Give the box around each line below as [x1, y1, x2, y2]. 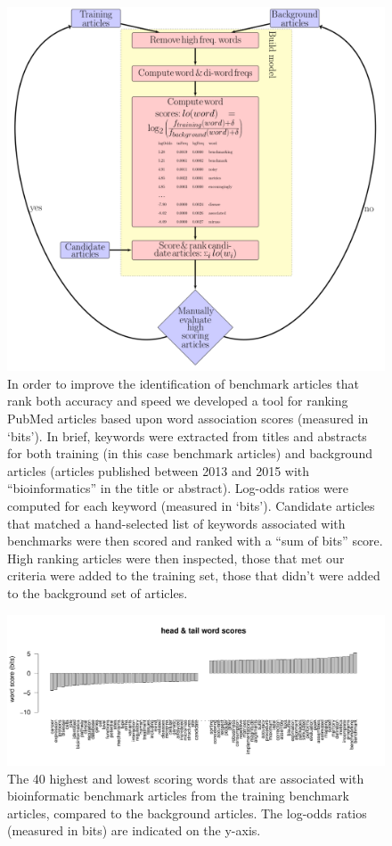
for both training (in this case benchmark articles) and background [7, 444, 372, 463]
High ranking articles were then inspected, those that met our [7, 548, 345, 567]
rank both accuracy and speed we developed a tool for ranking [7, 391, 348, 410]
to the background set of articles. [7, 583, 188, 602]
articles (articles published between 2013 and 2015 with [7, 461, 310, 480]
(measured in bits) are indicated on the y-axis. [7, 821, 261, 840]
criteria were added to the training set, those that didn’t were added [7, 566, 380, 585]
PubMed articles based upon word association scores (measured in [7, 409, 369, 428]
